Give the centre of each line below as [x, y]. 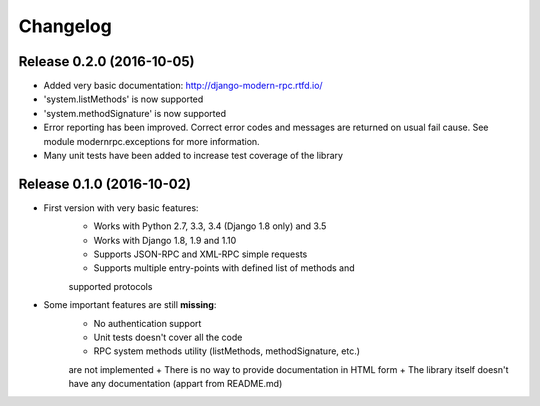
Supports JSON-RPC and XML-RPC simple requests [200, 254]
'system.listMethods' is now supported [123, 99]
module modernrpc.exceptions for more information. [151, 141]
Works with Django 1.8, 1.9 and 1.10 [165, 240]
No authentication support [147, 323]
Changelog [65, 26]
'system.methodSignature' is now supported [135, 113]
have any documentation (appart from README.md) [175, 384]
